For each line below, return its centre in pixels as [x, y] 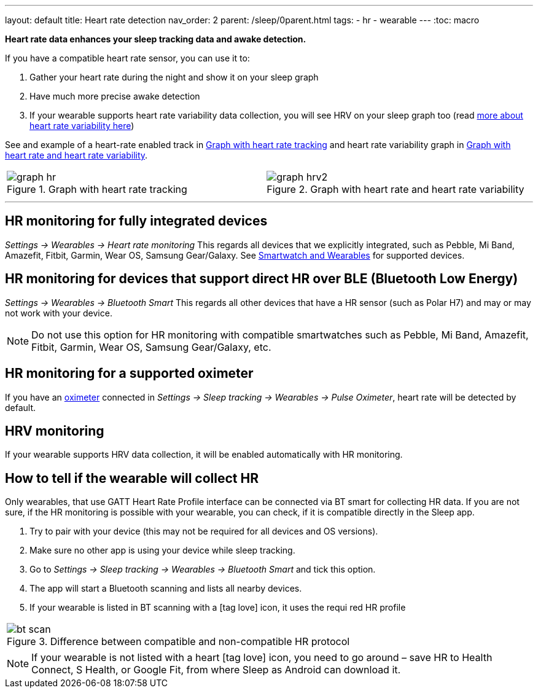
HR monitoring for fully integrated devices [136, 221]
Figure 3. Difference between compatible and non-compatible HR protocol [178, 642]
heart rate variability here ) [82, 126]
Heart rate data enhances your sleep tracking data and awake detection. [156, 39]
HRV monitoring [55, 431]
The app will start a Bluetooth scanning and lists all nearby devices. [166, 589]
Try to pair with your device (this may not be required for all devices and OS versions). [204, 531]
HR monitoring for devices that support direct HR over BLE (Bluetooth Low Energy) [262, 279]
